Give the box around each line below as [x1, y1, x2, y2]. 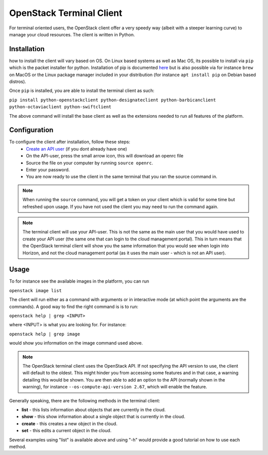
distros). [9, 78, 26, 84]
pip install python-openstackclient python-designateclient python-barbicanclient [9, 97, 216, 103]
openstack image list [9, 288, 62, 293]
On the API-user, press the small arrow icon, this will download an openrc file [26, 153, 184, 159]
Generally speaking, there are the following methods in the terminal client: [9, 397, 160, 403]
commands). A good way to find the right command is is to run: [9, 303, 138, 309]
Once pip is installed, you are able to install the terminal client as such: [9, 87, 155, 94]
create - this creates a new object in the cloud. [21, 420, 118, 427]
